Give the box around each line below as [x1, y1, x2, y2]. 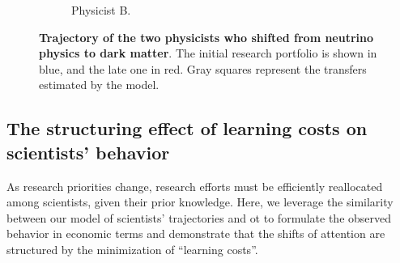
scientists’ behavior [6, 139, 170, 164]
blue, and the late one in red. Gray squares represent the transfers [39, 60, 367, 77]
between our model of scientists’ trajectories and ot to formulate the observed [6, 209, 392, 226]
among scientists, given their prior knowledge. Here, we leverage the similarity [6, 193, 394, 210]
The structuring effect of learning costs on [6, 116, 368, 141]
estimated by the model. [39, 76, 160, 93]
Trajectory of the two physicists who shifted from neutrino [39, 28, 374, 45]
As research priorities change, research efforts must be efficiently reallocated [6, 177, 383, 194]
